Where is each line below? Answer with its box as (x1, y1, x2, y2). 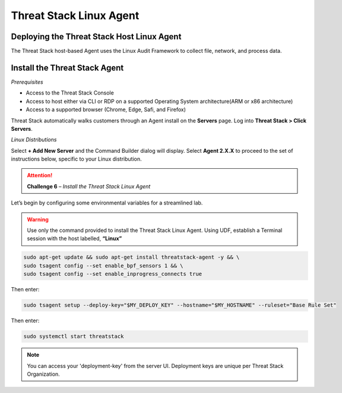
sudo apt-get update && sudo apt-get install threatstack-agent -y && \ (23, 254, 240, 261)
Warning (27, 216, 49, 223)
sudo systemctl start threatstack (23, 333, 124, 340)
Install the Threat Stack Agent (11, 62, 124, 73)
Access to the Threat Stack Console (26, 89, 114, 96)
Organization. (27, 370, 61, 378)
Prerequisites (11, 78, 44, 86)
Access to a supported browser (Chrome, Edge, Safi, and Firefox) (26, 106, 186, 113)
